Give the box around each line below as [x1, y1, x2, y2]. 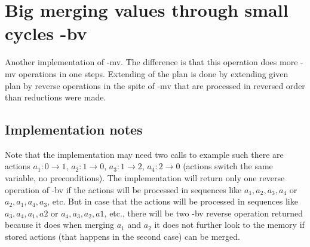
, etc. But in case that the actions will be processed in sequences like [47, 195, 298, 208]
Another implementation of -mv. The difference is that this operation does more [5, 56, 298, 68]
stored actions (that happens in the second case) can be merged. [5, 230, 240, 243]
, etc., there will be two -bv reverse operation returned [104, 206, 303, 219]
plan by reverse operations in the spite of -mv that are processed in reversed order [5, 79, 305, 92]
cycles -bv [5, 21, 87, 45]
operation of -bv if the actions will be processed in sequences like [5, 183, 242, 196]
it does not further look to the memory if [154, 218, 305, 231]
